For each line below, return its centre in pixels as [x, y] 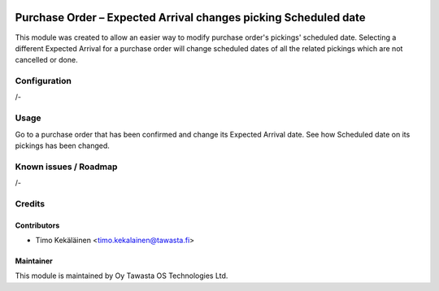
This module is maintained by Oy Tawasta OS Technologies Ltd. [122, 276]
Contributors [37, 225]
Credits [30, 203]
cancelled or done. [46, 60]
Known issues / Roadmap [66, 167]
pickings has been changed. [62, 145]
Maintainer [34, 261]
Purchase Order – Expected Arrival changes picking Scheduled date [190, 17]
